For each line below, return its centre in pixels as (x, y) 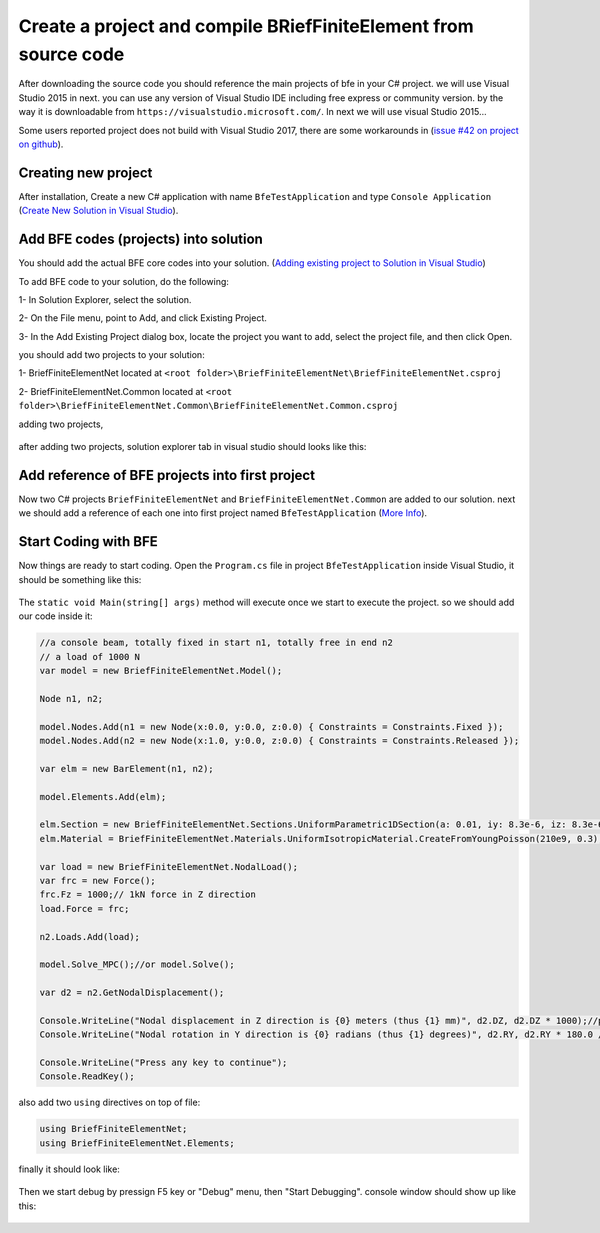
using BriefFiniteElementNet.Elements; (137, 1143)
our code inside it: (56, 616)
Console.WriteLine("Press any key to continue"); (163, 1063)
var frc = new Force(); (98, 881)
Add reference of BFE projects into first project (166, 475)
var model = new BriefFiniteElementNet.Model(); (161, 671)
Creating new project (85, 172)
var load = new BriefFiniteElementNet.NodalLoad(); (169, 866)
